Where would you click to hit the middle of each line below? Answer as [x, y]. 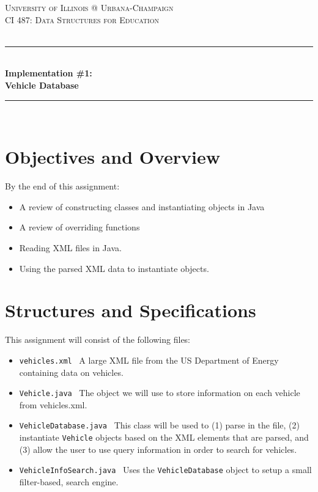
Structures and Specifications [131, 310]
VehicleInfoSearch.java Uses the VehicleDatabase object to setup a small [165, 470]
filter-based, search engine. [69, 482]
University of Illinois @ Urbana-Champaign [89, 7]
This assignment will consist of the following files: [98, 340]
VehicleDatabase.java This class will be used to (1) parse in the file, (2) [159, 425]
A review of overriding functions [79, 227]
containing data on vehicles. [71, 372]
